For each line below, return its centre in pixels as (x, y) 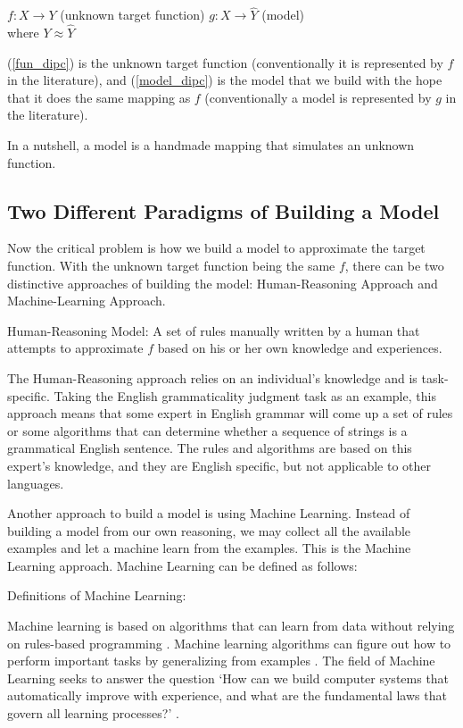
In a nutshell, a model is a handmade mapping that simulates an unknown (211, 145)
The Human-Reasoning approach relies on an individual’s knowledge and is (212, 377)
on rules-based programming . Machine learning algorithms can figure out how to (229, 643)
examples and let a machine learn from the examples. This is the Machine (209, 548)
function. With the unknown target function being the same (171, 265)
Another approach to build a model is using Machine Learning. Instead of (209, 513)
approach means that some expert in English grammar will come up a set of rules (230, 413)
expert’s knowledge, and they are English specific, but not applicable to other (219, 465)
